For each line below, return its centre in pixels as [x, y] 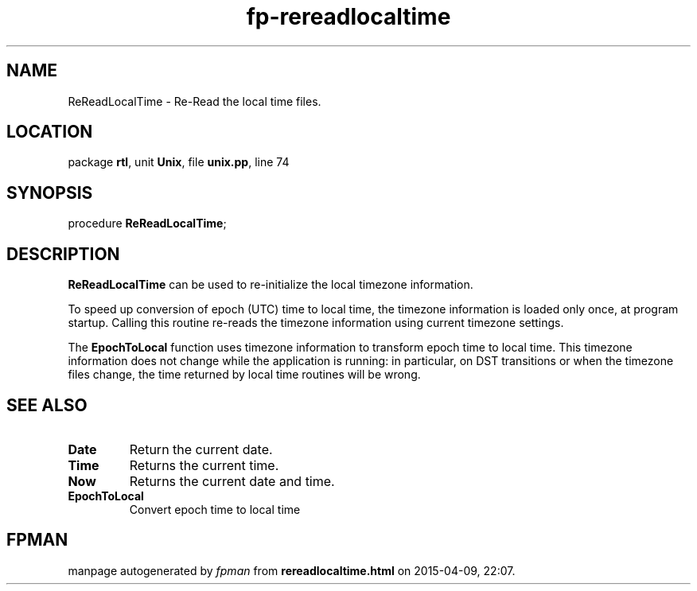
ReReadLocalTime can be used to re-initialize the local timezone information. [271, 285]
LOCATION [50, 132]
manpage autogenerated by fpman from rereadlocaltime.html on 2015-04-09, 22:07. [292, 570]
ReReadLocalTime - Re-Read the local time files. [195, 101]
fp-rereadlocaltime [348, 17]
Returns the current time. [204, 465]
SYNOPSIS [50, 192]
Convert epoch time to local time [215, 509]
